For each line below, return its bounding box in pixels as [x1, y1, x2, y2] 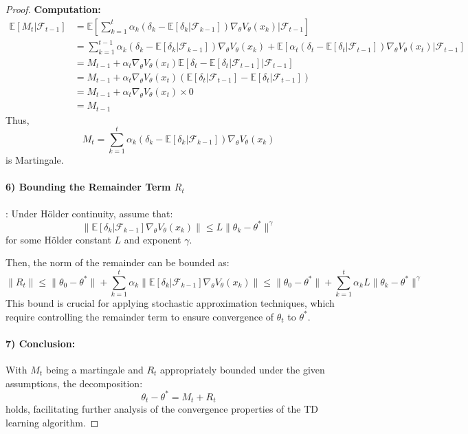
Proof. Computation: [5, 2, 101, 16]
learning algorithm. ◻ [5, 415, 99, 429]
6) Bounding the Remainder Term [5, 180, 171, 194]
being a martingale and [45, 362, 144, 377]
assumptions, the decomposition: [5, 376, 143, 390]
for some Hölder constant [5, 232, 111, 246]
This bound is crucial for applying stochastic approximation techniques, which [5, 296, 335, 310]
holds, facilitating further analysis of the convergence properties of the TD [5, 402, 318, 416]
